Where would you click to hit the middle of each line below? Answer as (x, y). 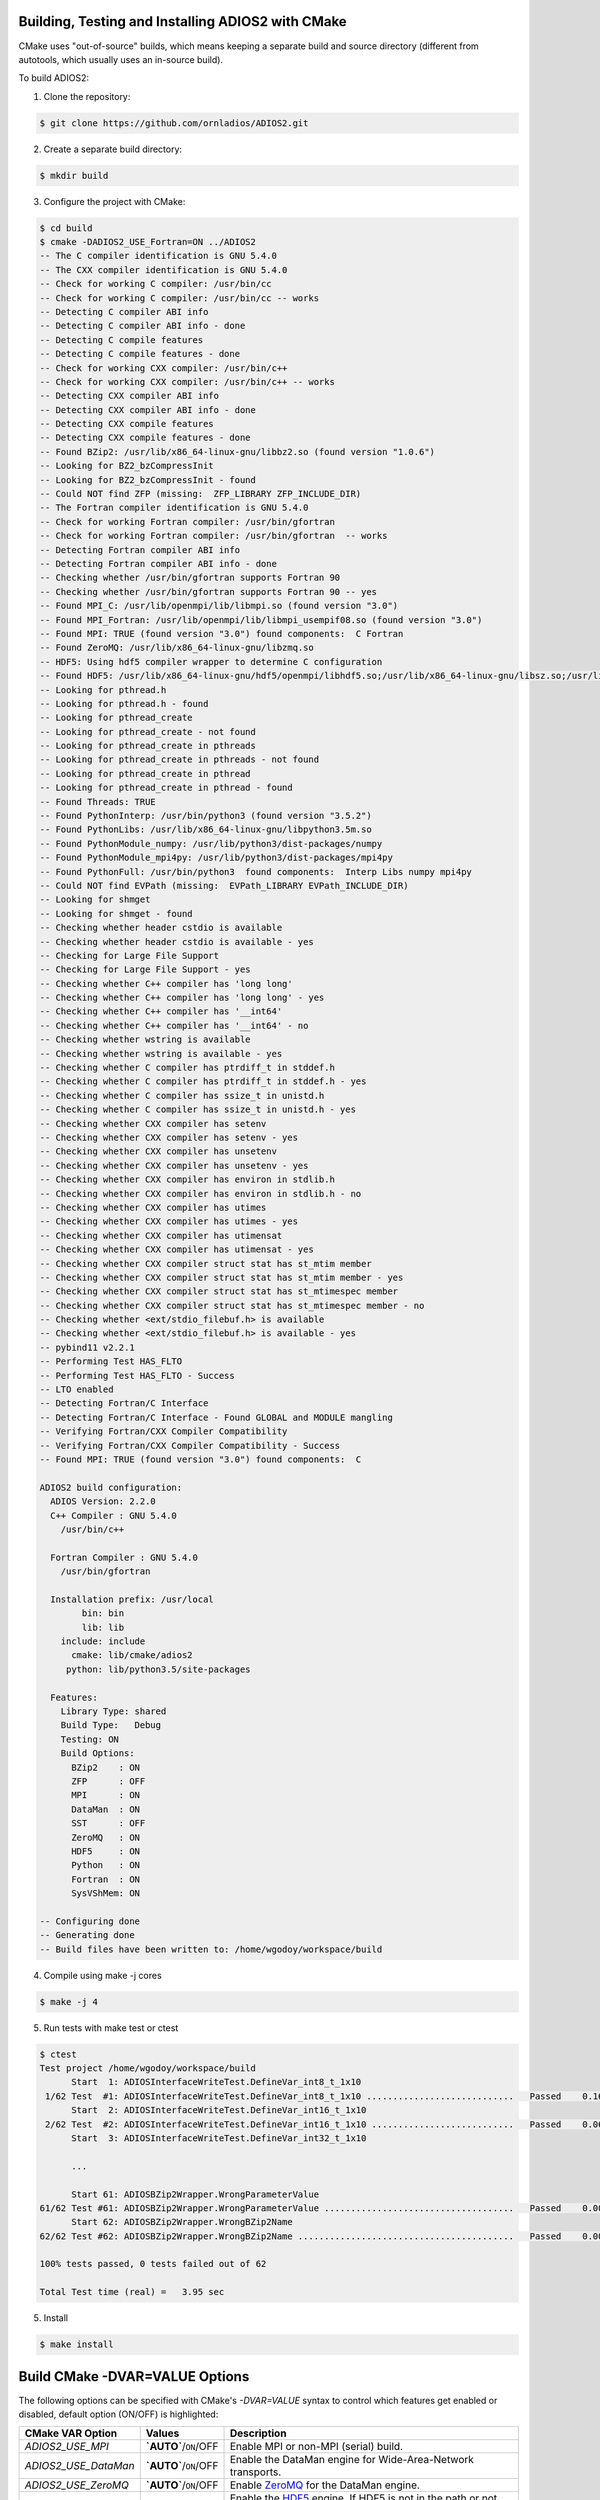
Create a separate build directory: (113, 149)
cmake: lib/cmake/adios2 (132, 1655)
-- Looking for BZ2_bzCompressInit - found (148, 479)
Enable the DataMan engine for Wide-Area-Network (352, 2460)
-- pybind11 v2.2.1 (87, 1347)
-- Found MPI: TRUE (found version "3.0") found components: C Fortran (221, 633)
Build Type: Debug (111, 1725)
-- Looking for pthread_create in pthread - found (166, 788)
